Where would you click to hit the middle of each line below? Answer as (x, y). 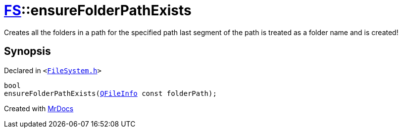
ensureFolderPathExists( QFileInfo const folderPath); (110, 93)
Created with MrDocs (39, 108)
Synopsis (27, 51)
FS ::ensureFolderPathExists (98, 10)
